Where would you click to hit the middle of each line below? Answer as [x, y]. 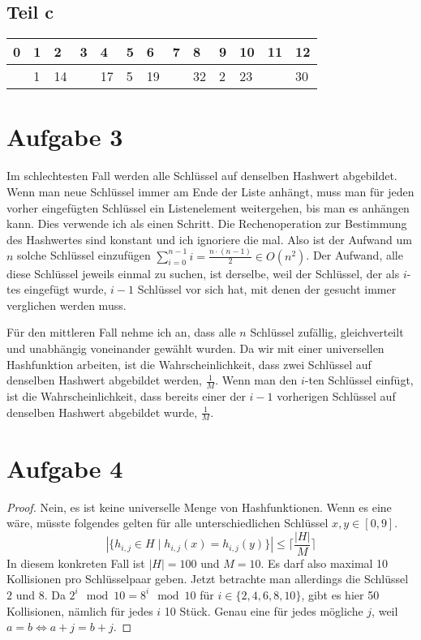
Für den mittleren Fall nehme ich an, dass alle [121, 332]
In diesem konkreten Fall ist [76, 563]
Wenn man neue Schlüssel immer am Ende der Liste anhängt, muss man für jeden [210, 191]
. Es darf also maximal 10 [324, 563]
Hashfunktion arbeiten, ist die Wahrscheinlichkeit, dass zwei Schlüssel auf [189, 364]
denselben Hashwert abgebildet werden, [104, 380]
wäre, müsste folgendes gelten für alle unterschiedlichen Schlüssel [168, 523]
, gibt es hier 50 [340, 594]
